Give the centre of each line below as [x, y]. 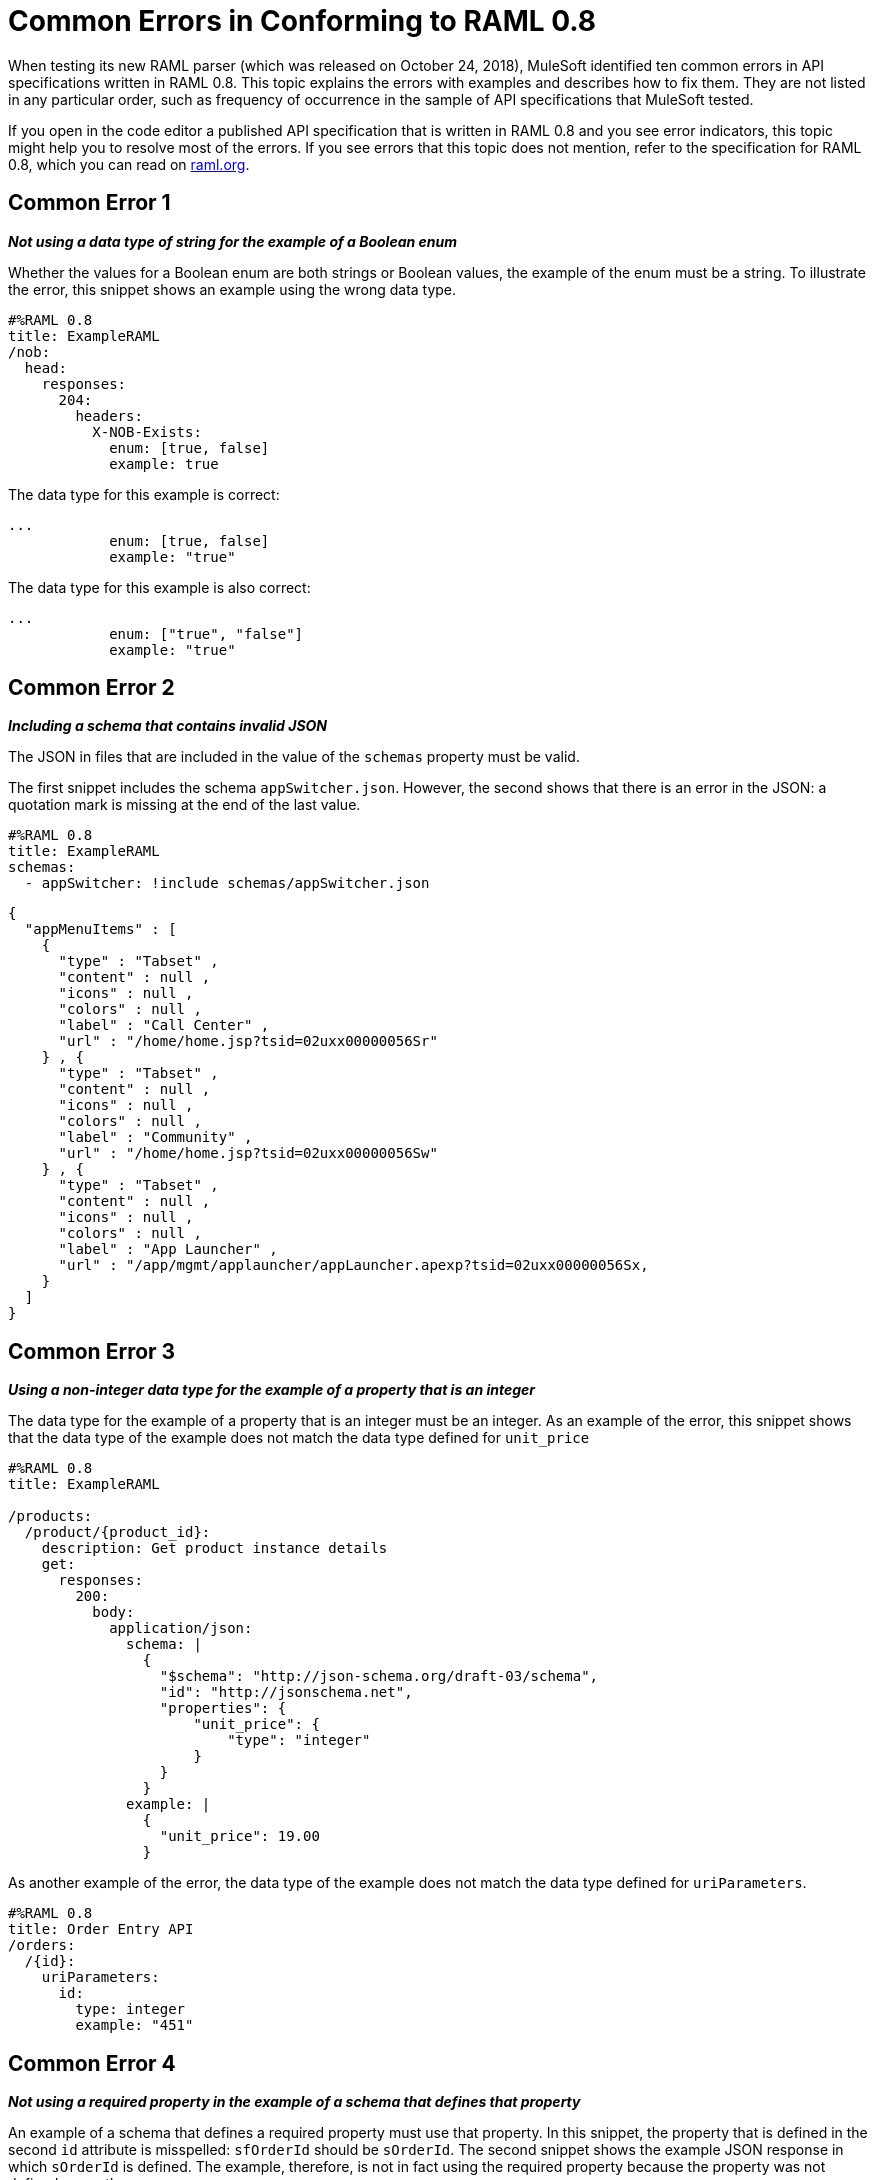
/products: [50, 1516]
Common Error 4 [92, 2063]
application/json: [181, 1628]
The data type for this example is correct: [144, 494]
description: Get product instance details [214, 1548]
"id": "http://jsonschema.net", [286, 1692]
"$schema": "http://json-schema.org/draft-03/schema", [379, 1676]
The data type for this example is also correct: [159, 587]
